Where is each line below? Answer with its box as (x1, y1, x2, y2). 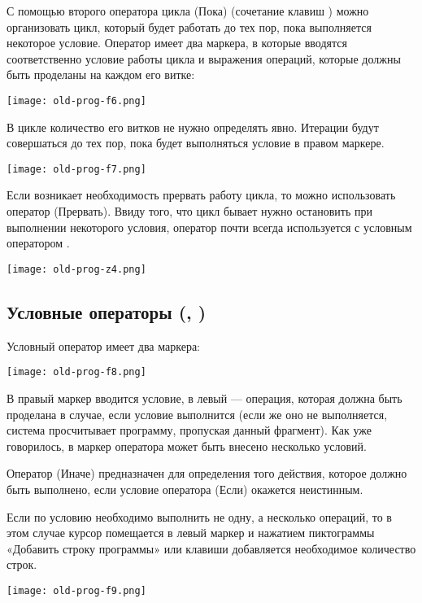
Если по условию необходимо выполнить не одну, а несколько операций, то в (7, 508, 392, 525)
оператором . (7, 234, 70, 251)
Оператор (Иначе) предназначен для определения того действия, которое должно (7, 465, 407, 482)
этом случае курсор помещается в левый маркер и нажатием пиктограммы (7, 524, 375, 541)
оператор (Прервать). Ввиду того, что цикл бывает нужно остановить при (7, 203, 372, 220)
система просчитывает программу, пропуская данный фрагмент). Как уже (7, 422, 372, 439)
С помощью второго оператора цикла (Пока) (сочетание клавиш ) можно (7, 2, 369, 19)
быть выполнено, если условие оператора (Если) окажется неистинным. (7, 480, 363, 497)
